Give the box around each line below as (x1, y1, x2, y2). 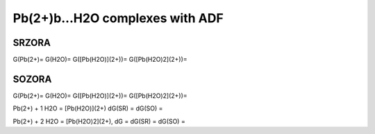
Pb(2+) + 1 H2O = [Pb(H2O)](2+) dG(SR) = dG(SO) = (12, 104, 163, 112)
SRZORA (12, 37, 51, 49)
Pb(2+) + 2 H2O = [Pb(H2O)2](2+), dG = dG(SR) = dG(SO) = (12, 117, 185, 125)
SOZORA (12, 73, 52, 85)
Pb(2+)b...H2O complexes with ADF (12, 10, 224, 26)
